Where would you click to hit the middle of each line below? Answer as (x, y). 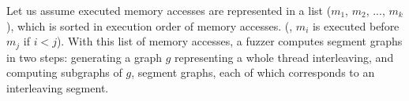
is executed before (356, 25)
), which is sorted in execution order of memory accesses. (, (150, 25)
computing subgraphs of (64, 72)
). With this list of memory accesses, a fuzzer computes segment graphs (229, 41)
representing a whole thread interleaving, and (284, 57)
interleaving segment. (58, 87)
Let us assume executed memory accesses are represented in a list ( (169, 10)
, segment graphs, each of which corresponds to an (253, 72)
